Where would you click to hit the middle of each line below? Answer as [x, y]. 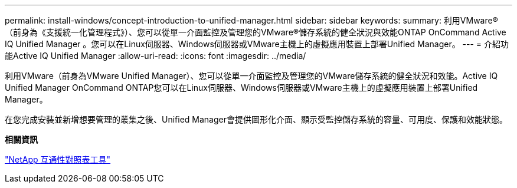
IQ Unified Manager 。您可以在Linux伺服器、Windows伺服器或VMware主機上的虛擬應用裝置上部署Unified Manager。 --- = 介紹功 [257, 44]
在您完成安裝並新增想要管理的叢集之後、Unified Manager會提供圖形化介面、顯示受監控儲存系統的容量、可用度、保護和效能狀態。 [256, 119]
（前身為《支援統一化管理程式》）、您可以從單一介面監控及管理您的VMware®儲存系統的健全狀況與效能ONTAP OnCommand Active [256, 32]
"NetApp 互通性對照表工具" [58, 159]
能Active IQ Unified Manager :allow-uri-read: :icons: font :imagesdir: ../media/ [156, 56]
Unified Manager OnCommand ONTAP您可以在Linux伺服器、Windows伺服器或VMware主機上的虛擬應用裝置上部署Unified [241, 88]
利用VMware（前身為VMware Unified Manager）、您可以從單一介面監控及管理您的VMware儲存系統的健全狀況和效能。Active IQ [251, 76]
